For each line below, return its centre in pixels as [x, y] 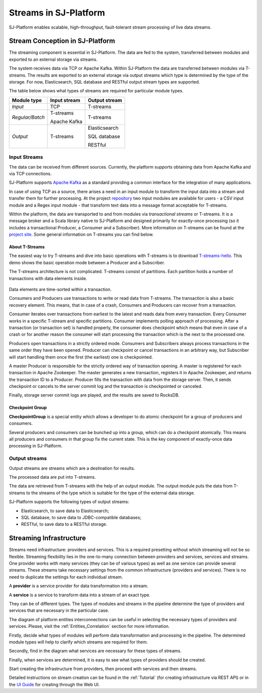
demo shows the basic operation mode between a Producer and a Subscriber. [87, 262]
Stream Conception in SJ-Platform [62, 41]
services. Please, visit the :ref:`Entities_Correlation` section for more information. [89, 626]
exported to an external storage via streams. [53, 59]
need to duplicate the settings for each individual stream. [66, 577]
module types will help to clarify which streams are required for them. [78, 642]
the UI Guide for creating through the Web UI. [54, 684]
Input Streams [26, 157]
